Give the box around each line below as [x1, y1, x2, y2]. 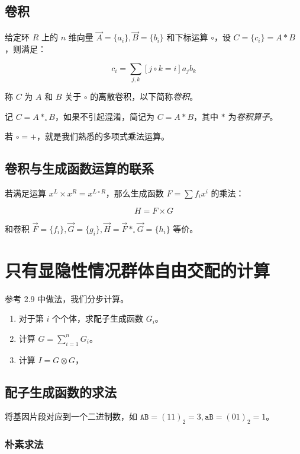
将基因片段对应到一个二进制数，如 [5, 410, 137, 423]
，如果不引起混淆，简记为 [54, 110, 154, 122]
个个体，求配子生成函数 [51, 312, 143, 325]
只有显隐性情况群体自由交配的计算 [5, 258, 270, 282]
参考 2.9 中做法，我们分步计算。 [5, 292, 129, 304]
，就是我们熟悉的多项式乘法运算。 [37, 130, 170, 142]
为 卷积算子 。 [228, 110, 278, 122]
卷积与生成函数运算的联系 [5, 159, 154, 177]
